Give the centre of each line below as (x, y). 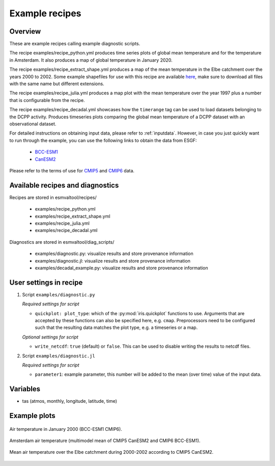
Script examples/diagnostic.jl (59, 356)
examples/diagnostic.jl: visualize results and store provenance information (113, 261)
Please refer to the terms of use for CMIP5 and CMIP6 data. (72, 170)
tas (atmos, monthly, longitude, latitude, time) (70, 401)
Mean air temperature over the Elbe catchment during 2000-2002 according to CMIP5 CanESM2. (112, 452)
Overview (25, 31)
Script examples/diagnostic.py (59, 294)
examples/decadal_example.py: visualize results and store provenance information (121, 268)
